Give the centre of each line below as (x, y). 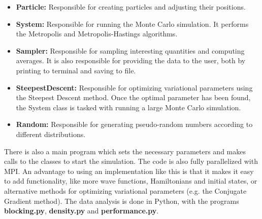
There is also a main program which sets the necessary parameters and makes (125, 151)
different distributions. (51, 134)
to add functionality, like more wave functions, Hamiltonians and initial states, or (131, 181)
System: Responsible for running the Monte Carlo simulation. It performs (132, 24)
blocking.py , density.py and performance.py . (81, 211)
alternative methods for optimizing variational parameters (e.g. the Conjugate (125, 190)
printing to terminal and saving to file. (76, 70)
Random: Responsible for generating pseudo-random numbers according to (134, 124)
